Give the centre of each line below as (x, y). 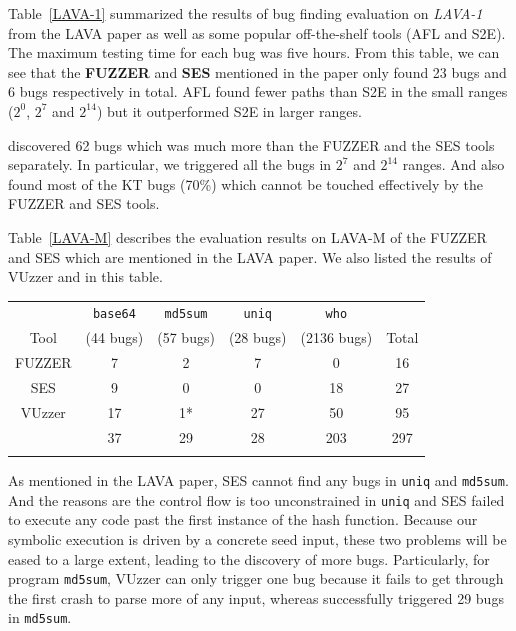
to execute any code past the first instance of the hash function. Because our (243, 519)
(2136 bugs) (336, 337)
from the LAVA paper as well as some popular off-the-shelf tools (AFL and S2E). (257, 32)
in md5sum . (40, 617)
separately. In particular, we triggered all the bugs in (170, 164)
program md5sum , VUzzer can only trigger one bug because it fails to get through (256, 578)
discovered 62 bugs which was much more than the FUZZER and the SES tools (251, 144)
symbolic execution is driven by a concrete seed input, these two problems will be (257, 539)
